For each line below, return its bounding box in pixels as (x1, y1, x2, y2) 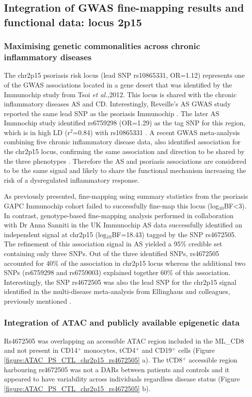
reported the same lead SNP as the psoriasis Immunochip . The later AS (4, 108, 220, 118)
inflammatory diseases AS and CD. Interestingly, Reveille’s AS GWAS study (4, 99, 231, 109)
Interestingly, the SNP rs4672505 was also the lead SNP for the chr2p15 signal (4, 276, 236, 287)
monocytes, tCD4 (84, 345, 136, 355)
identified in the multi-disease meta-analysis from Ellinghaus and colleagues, (4, 286, 230, 296)
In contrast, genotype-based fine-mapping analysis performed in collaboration (4, 210, 234, 220)
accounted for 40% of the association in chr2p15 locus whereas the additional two (4, 258, 246, 268)
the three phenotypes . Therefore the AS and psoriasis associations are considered (4, 155, 247, 166)
